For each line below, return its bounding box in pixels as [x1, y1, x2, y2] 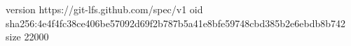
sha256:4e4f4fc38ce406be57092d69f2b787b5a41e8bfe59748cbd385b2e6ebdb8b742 [6, 15, 346, 30]
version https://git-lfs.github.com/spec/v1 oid [6, 2, 203, 16]
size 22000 [6, 29, 49, 44]
